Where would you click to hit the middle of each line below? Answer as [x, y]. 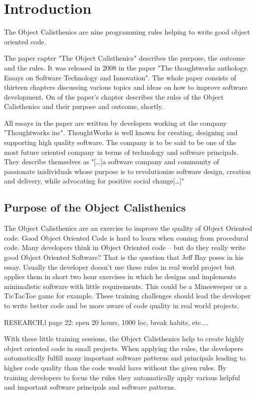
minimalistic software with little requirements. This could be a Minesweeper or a [126, 286]
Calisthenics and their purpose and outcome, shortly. [84, 106]
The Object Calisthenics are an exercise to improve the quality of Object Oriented [128, 228]
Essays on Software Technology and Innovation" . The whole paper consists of [120, 77]
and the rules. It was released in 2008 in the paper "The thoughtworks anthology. [126, 67]
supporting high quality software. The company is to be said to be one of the [120, 142]
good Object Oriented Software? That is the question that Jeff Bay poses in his [124, 257]
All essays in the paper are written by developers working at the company [115, 123]
